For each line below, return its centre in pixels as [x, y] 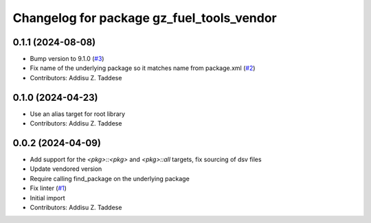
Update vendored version [66, 169]
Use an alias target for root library [78, 114]
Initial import [47, 198]
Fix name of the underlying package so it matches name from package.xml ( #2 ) [143, 68]
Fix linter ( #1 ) [48, 188]
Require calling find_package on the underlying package [110, 178]
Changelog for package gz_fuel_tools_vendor [145, 18]
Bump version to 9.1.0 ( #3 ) [67, 59]
